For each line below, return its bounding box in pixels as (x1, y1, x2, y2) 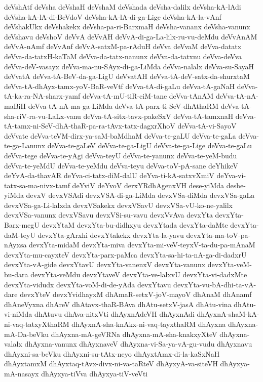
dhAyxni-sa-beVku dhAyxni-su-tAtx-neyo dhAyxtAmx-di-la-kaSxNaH (4, 348, 220, 359)
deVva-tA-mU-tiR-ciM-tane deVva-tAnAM (82, 91, 214, 101)
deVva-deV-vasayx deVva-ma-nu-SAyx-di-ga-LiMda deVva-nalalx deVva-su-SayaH (4, 61, 254, 71)
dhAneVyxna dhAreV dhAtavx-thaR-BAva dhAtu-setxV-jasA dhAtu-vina (4, 299, 232, 309)
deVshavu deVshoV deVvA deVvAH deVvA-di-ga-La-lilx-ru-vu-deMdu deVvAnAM (4, 31, 257, 41)
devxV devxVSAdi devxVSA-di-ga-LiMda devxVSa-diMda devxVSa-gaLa (26, 190, 255, 200)
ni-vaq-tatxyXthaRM (4, 319, 69, 329)
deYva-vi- (216, 170, 246, 181)
